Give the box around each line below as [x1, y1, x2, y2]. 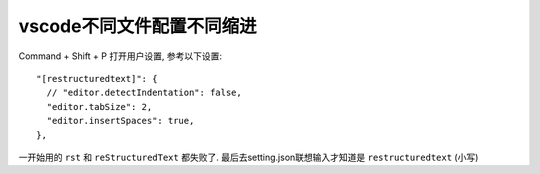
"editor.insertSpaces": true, [46, 115, 195, 127]
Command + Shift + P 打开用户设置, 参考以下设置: [18, 50, 222, 62]
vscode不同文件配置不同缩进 [18, 15, 257, 37]
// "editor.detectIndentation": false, [46, 87, 242, 99]
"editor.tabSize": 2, [46, 101, 153, 112]
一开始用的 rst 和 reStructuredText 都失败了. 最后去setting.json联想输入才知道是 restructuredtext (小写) [18, 151, 479, 163]
